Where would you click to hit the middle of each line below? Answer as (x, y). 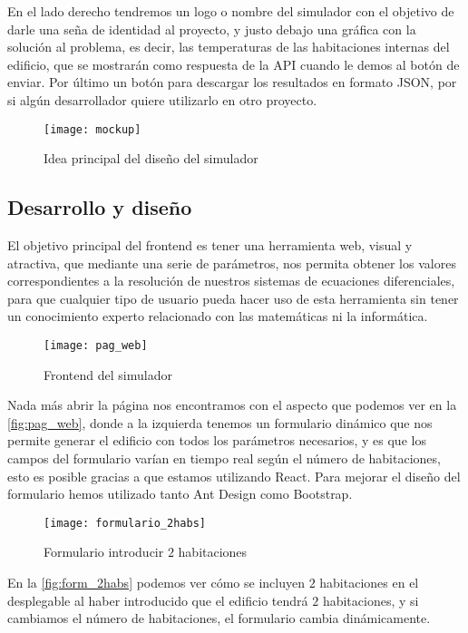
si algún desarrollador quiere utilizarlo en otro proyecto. (162, 99)
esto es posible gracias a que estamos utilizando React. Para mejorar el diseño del (234, 476)
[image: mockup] (93, 129)
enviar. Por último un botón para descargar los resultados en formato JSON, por (232, 82)
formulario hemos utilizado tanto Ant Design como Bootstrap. (180, 494)
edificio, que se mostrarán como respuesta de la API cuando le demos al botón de (234, 64)
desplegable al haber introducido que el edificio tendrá (158, 600)
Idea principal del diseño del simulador (151, 158)
